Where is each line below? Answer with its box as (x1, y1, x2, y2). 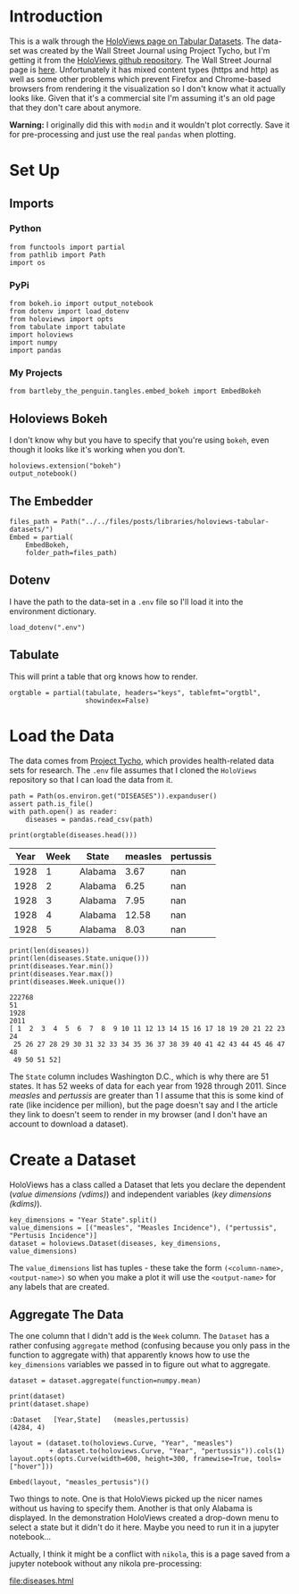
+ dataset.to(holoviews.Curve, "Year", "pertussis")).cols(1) (48, 1447, 286, 1456)
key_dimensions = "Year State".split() (9, 1216, 158, 1225)
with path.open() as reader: (9, 807, 118, 816)
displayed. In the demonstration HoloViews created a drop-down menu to (9, 1513, 279, 1523)
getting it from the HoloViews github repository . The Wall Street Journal (9, 54, 272, 65)
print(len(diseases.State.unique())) (9, 953, 150, 963)
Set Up (9, 161, 61, 180)
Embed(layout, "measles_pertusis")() (9, 1478, 150, 1487)
